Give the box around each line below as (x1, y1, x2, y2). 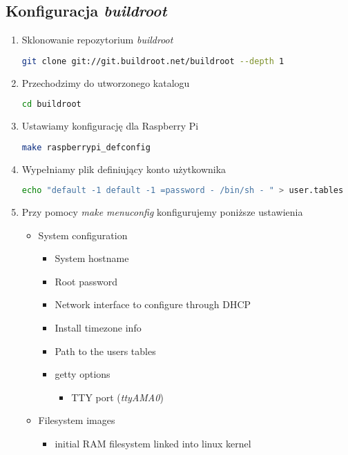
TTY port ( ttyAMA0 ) (71, 390, 164, 404)
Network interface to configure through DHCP (55, 297, 251, 312)
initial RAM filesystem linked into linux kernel (55, 436, 251, 451)
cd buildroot (21, 99, 81, 110)
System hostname (55, 251, 129, 265)
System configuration (38, 228, 128, 242)
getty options (55, 367, 110, 381)
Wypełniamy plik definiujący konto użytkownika (21, 161, 226, 176)
